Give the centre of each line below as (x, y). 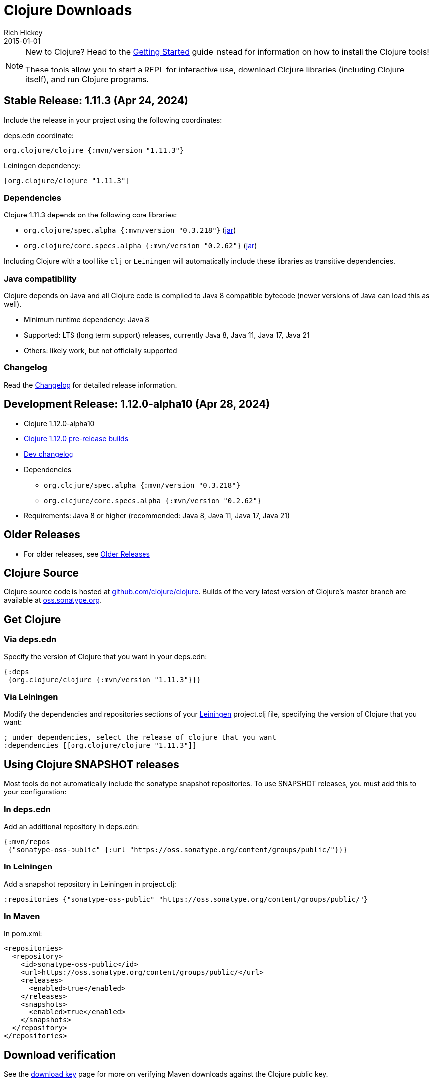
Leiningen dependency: (42, 165)
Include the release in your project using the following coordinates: (113, 120)
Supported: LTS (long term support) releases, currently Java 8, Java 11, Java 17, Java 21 (167, 335)
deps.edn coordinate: (39, 135)
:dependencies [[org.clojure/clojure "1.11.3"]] (100, 746)
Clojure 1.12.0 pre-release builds (76, 438)
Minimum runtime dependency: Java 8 (87, 320)
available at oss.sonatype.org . (53, 600)
